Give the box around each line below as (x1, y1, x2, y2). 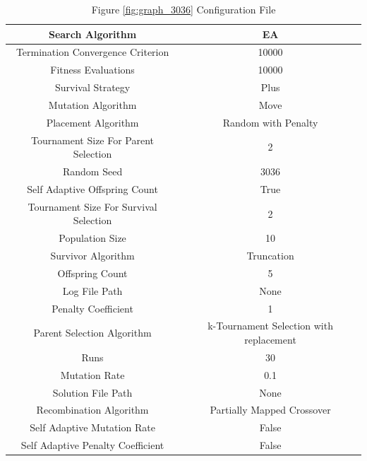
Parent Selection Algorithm (33, 325, 152, 340)
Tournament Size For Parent (31, 132, 155, 147)
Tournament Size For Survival (28, 199, 157, 214)
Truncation (246, 248, 294, 263)
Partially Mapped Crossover (210, 402, 331, 417)
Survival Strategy (54, 80, 131, 95)
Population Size (59, 230, 126, 245)
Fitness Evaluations (50, 62, 135, 77)
